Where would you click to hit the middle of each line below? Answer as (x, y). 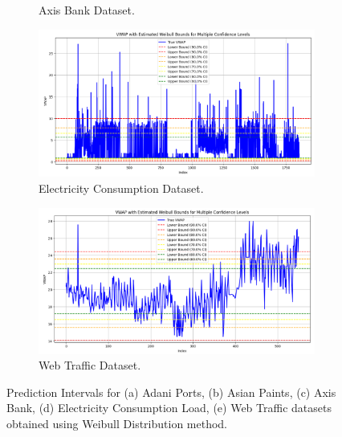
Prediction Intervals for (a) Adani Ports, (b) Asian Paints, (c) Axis (171, 392)
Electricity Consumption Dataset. (121, 188)
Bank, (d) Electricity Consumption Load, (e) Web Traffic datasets (169, 408)
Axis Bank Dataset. (87, 10)
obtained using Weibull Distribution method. (117, 423)
